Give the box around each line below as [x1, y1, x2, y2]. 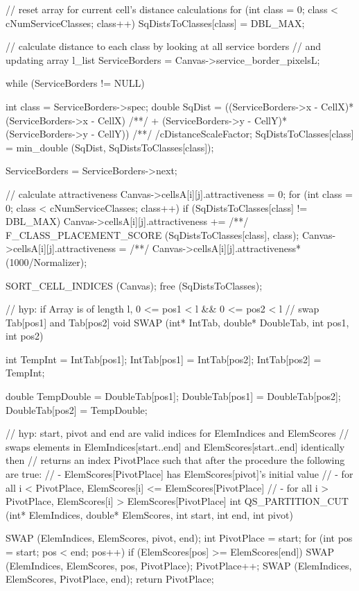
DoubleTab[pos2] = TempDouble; [6, 402, 148, 417]
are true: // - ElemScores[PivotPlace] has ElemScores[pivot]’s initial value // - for [6, 467, 353, 481]
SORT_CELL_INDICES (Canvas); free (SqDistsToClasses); [6, 278, 263, 292]
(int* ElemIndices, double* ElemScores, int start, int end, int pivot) [6, 507, 293, 522]
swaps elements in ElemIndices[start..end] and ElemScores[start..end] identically [6, 439, 345, 453]
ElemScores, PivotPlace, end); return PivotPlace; [6, 572, 214, 586]
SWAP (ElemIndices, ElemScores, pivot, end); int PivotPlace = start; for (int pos [6, 531, 353, 545]
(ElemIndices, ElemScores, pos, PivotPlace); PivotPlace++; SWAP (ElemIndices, [6, 558, 352, 572]
